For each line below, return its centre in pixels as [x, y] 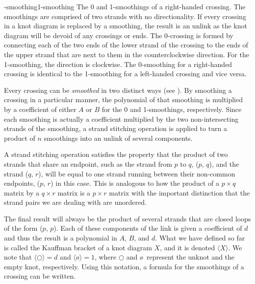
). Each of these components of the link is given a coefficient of [148, 228]
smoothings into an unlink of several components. [118, 138]
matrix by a [22, 192]
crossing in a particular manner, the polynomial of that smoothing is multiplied [124, 99]
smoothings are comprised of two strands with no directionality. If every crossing [125, 16]
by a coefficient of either [40, 109]
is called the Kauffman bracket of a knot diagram [78, 247]
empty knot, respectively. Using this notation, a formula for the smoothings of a [124, 266]
